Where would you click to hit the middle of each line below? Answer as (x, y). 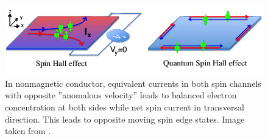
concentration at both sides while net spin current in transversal (125, 107)
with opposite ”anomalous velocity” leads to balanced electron (121, 95)
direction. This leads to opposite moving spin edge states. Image (125, 119)
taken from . (28, 131)
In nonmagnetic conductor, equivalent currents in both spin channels (133, 83)
